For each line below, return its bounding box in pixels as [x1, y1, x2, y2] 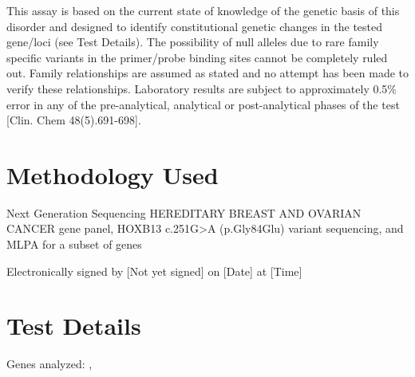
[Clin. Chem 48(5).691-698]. [6, 112, 141, 128]
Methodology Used [6, 158, 219, 190]
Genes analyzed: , [6, 355, 93, 372]
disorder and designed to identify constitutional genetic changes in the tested [6, 18, 383, 34]
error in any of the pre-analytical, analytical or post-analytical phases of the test [6, 96, 400, 112]
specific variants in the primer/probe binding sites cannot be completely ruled [6, 49, 388, 65]
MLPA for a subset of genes [6, 236, 142, 253]
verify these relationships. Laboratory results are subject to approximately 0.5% [6, 80, 397, 96]
